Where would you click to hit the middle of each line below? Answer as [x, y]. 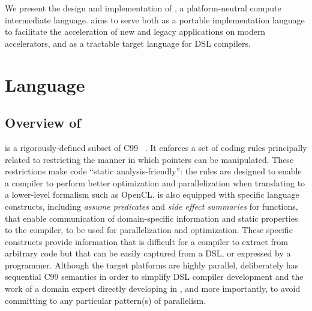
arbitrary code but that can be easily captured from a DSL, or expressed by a [148, 253]
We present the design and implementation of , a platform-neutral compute [143, 8]
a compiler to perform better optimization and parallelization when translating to [155, 182]
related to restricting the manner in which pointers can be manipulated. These [149, 159]
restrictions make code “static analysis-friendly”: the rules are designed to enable [153, 171]
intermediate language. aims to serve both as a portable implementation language [155, 19]
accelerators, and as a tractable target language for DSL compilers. [128, 43]
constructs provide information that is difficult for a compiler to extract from [146, 241]
